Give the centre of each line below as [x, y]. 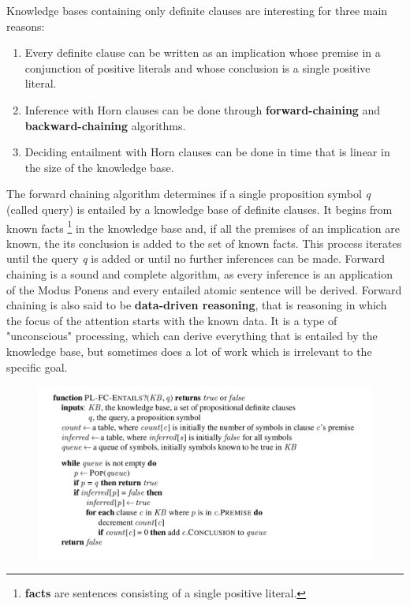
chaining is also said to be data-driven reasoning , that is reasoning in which [197, 305]
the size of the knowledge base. [99, 167]
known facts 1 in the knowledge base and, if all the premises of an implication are [203, 226]
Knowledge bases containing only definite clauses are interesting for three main [197, 10]
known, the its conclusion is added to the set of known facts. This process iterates [204, 243]
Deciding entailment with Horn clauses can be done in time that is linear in [207, 152]
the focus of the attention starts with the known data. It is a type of [172, 320]
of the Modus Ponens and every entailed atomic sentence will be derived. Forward [204, 289]
